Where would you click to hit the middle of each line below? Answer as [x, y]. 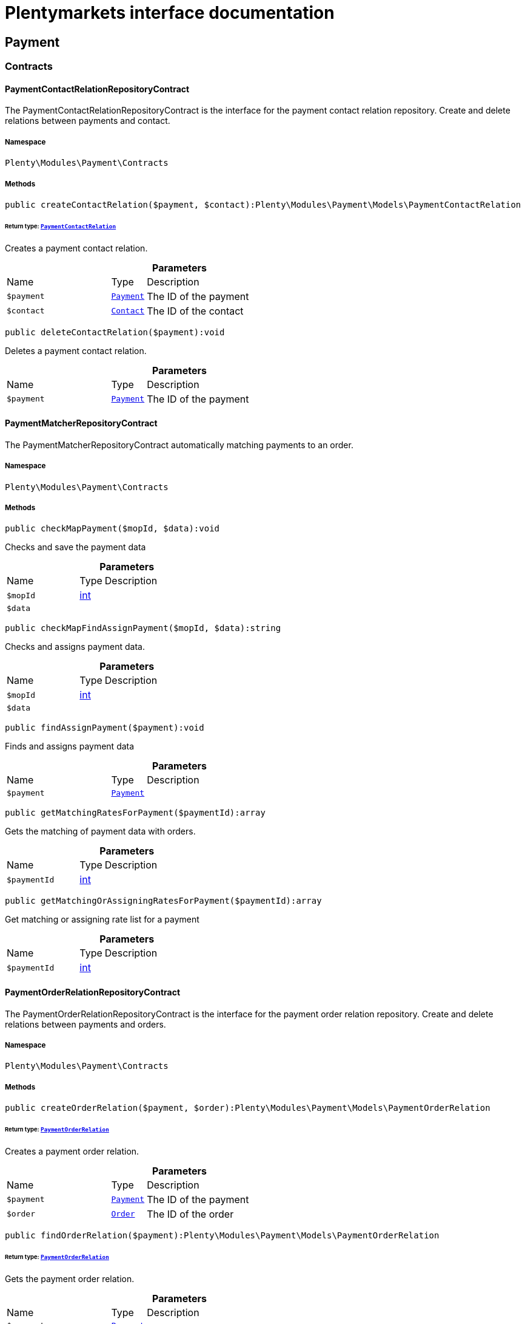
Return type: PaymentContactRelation [61, 226]
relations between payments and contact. [88, 121]
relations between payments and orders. [85, 1024]
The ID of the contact [195, 311]
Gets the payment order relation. [70, 1278]
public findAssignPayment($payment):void [105, 728]
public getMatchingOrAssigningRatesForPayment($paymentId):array [163, 901]
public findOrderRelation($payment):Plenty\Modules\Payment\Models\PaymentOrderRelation [222, 1235]
